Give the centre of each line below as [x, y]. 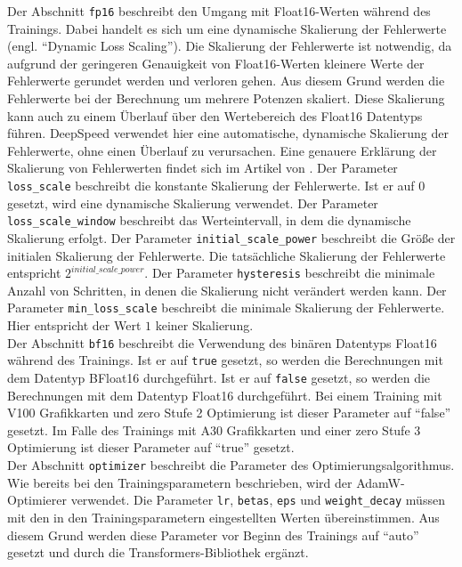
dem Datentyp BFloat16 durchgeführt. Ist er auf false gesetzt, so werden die [219, 377]
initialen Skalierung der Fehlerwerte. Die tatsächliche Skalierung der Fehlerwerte [227, 255]
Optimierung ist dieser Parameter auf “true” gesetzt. [151, 447]
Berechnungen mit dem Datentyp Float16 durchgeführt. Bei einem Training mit [225, 395]
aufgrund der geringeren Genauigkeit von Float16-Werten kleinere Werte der [216, 63]
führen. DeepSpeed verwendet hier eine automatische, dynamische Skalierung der [228, 133]
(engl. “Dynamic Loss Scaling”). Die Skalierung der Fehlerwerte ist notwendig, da [230, 46]
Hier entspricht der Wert [74, 325]
